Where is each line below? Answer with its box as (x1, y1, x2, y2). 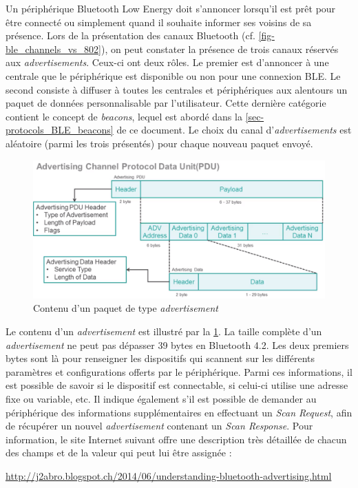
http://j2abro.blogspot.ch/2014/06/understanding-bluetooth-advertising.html (6, 468, 332, 482)
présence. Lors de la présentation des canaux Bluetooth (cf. (6, 28, 255, 43)
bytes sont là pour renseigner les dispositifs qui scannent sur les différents (6, 351, 315, 365)
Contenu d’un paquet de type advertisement (33, 301, 218, 315)
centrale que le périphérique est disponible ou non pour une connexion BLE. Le (6, 68, 341, 83)
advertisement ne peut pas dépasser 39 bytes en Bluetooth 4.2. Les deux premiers (6, 337, 349, 352)
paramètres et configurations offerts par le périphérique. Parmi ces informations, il (6, 364, 352, 379)
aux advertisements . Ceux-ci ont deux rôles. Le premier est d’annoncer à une (6, 55, 329, 70)
